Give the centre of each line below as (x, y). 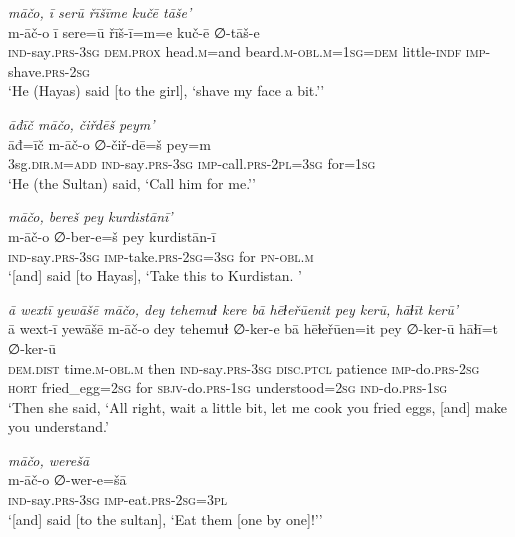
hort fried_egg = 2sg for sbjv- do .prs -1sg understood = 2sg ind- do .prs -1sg (228, 387)
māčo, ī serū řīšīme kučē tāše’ (100, 12)
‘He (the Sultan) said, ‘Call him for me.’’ (132, 182)
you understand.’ (58, 426)
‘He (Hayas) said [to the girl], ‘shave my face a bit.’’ (166, 90)
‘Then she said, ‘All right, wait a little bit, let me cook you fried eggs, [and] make (257, 406)
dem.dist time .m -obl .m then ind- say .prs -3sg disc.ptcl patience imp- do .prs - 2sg (244, 367)
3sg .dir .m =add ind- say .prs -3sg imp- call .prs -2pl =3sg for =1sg (192, 163)
